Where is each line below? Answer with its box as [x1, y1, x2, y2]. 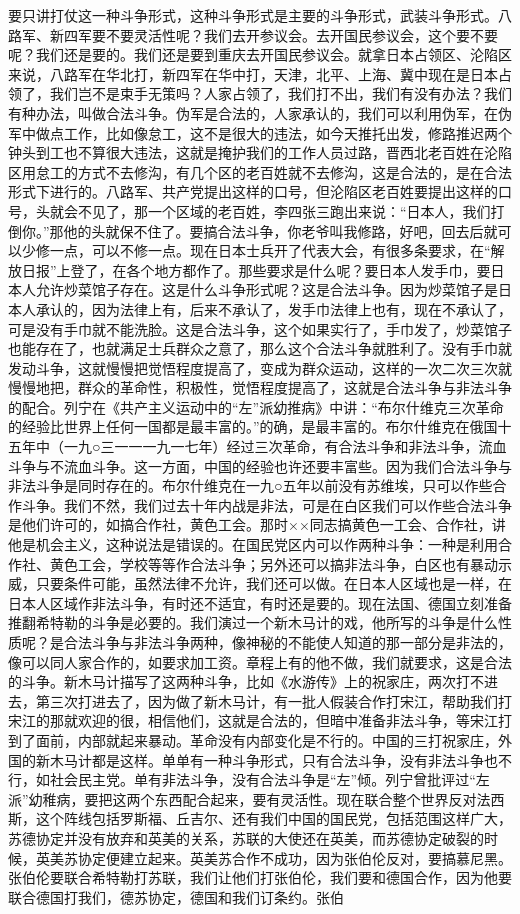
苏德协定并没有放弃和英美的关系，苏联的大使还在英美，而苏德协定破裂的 [8, 827, 484, 848]
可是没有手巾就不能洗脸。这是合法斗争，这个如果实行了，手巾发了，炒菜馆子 [8, 318, 512, 339]
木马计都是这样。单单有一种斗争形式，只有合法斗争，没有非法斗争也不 [49, 749, 512, 770]
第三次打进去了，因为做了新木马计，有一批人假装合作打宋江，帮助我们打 [35, 690, 512, 711]
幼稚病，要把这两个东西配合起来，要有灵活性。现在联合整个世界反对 [28, 788, 477, 809]
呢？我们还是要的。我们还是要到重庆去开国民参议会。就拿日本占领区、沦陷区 [8, 44, 512, 65]
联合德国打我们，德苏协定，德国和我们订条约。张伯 [8, 886, 344, 907]
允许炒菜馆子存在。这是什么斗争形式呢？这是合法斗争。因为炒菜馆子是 [35, 279, 498, 300]
